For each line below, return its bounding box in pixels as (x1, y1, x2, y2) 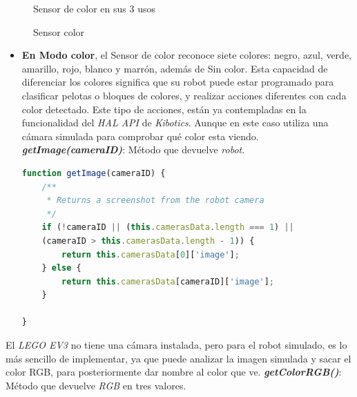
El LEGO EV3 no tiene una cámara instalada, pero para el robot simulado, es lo (6, 338, 347, 352)
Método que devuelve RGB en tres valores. (6, 378, 186, 392)
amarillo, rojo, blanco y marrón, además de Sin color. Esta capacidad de (21, 61, 328, 75)
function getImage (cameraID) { (21, 168, 166, 178)
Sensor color (33, 24, 85, 39)
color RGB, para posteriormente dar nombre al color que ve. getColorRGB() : (6, 365, 342, 379)
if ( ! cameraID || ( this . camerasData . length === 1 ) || (41, 222, 294, 233)
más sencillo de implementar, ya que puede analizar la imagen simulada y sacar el (6, 351, 351, 365)
